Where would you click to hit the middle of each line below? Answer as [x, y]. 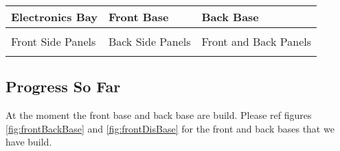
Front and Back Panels [256, 41]
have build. [29, 142]
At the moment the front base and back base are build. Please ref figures [159, 115]
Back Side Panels [149, 41]
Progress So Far [63, 86]
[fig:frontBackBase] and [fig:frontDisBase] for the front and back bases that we [170, 128]
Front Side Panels [54, 41]
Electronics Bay [54, 17]
